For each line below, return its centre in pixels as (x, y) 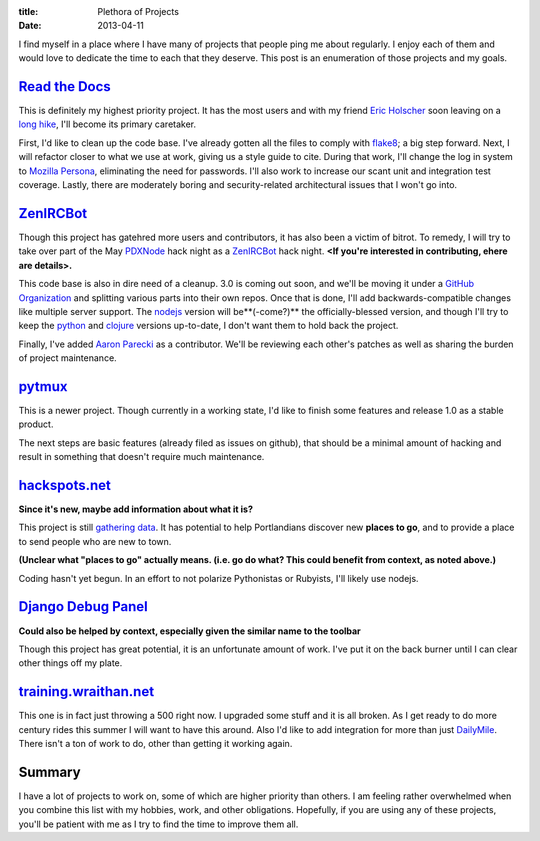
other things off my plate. (70, 663)
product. (36, 424)
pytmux (43, 386)
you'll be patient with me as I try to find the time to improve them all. (158, 824)
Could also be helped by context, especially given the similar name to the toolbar (190, 631)
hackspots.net (65, 485)
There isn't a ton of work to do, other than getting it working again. (155, 743)
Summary (49, 771)
